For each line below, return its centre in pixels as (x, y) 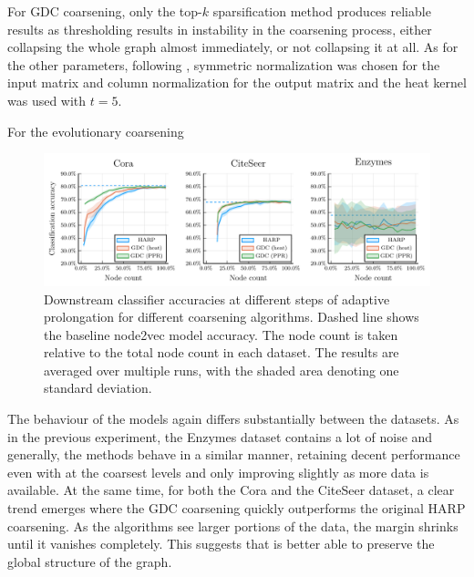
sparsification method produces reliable (322, 11)
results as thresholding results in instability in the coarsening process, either (220, 29)
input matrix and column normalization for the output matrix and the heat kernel (237, 82)
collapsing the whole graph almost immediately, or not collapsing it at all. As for (233, 47)
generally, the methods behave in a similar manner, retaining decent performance (234, 454)
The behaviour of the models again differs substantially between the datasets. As (233, 419)
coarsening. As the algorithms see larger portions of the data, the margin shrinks (233, 525)
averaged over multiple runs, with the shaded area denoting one (222, 370)
